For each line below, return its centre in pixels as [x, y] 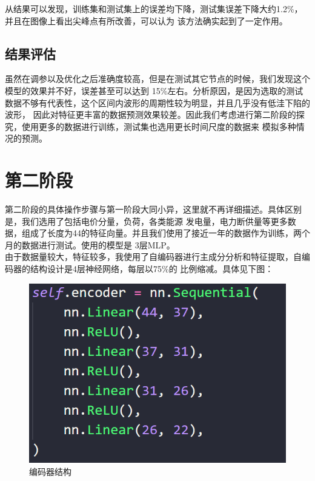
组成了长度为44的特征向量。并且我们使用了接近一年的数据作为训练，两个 [166, 233]
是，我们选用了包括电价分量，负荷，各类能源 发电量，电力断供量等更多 [146, 221]
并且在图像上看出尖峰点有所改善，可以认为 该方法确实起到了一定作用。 [146, 20]
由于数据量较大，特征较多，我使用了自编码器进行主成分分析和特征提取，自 [153, 257]
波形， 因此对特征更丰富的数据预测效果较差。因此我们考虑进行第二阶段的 [151, 114]
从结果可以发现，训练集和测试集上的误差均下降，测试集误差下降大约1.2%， [154, 9]
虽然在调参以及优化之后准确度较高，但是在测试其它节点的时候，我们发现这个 [157, 79]
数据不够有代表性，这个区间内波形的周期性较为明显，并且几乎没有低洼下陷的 [157, 102]
